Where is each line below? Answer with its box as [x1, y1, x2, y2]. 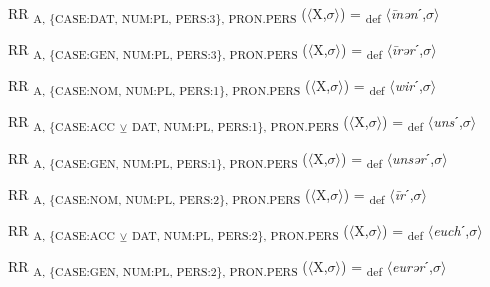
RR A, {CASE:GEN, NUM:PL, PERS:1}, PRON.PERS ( [8, 147, 308, 171]
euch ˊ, [433, 219, 470, 240]
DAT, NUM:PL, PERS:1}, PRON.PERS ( [131, 111, 349, 135]
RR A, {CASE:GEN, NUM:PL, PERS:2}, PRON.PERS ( [8, 255, 308, 279]
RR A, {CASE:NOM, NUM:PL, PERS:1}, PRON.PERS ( [8, 75, 311, 99]
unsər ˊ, [392, 147, 435, 168]
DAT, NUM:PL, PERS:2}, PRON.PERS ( [131, 219, 349, 243]
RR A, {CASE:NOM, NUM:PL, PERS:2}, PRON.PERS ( [8, 183, 311, 207]
